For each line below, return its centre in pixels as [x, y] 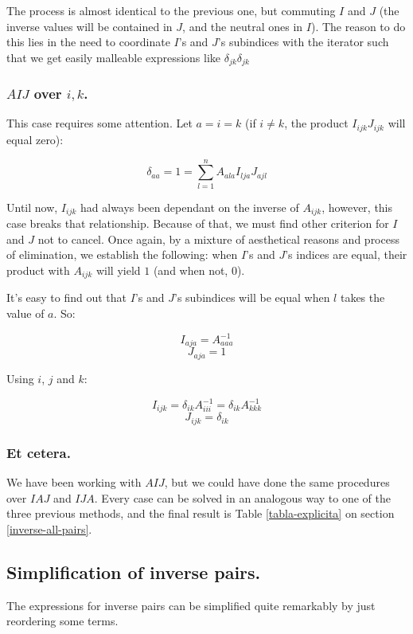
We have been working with [74, 482]
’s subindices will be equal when [252, 297]
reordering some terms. [62, 621]
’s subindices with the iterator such [303, 42]
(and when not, [191, 270]
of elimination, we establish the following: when [122, 254]
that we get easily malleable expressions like [114, 57]
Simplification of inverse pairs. [134, 571]
